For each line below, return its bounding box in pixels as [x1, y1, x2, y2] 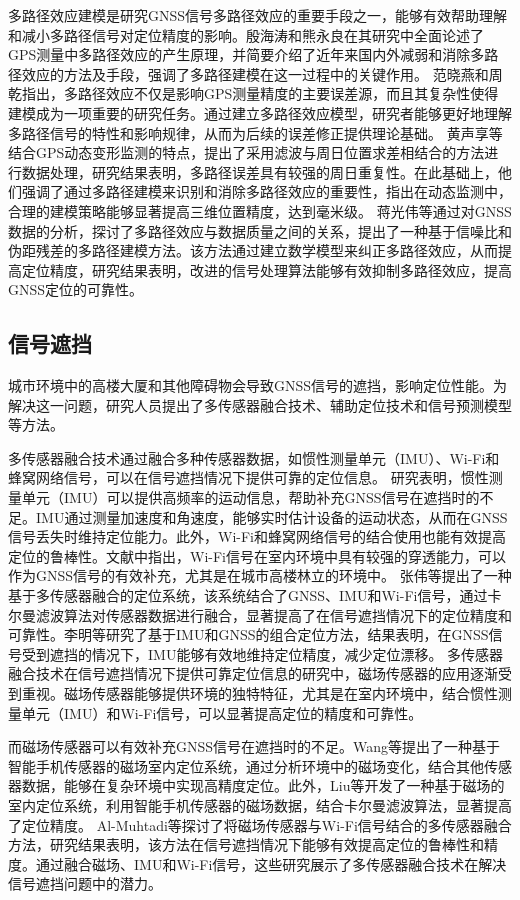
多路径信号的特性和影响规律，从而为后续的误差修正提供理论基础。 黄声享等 [8, 122, 503, 143]
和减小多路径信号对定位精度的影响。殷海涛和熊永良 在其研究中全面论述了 [8, 24, 484, 45]
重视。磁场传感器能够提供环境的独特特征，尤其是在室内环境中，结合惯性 [21, 683, 498, 704]
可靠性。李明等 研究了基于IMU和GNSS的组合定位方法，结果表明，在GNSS [8, 624, 489, 645]
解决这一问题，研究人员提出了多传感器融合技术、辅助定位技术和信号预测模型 [8, 394, 512, 415]
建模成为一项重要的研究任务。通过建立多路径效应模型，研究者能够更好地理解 [8, 102, 512, 123]
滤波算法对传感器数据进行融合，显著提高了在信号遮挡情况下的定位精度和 [35, 604, 512, 625]
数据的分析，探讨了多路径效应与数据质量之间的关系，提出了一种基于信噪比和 [8, 220, 512, 241]
